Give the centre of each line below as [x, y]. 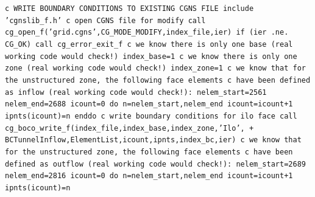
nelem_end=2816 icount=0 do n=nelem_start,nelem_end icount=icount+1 [149, 176]
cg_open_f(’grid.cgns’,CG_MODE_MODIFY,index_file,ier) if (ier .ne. [147, 33]
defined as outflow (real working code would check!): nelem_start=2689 [155, 164]
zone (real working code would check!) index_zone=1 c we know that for [155, 68]
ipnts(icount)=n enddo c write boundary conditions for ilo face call [151, 116]
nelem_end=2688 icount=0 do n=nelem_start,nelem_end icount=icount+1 [149, 104]
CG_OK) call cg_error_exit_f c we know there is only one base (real [149, 44]
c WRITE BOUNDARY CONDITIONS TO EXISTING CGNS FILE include [129, 9]
